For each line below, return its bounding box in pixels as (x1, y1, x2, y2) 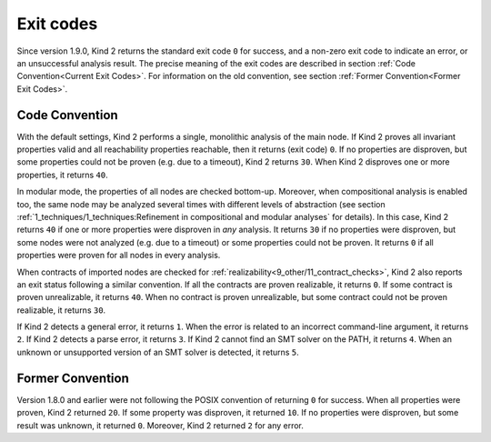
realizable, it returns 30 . (16, 305, 106, 316)
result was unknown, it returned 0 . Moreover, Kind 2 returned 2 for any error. (16, 419, 305, 431)
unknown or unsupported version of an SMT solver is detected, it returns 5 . (16, 347, 299, 357)
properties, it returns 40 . (16, 169, 108, 180)
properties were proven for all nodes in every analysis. (16, 250, 221, 261)
